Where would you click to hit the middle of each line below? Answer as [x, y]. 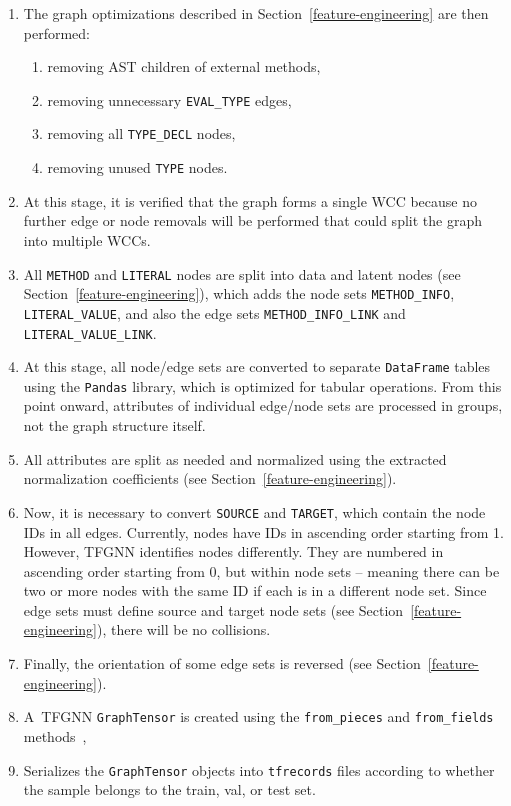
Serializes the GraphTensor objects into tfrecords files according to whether [259, 769]
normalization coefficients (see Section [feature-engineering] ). [210, 478]
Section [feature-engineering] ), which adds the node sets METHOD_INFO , [239, 293]
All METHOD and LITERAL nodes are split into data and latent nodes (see [242, 273]
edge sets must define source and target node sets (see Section [213, 609]
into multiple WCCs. [87, 239]
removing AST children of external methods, [184, 66]
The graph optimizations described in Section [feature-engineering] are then [256, 13]
